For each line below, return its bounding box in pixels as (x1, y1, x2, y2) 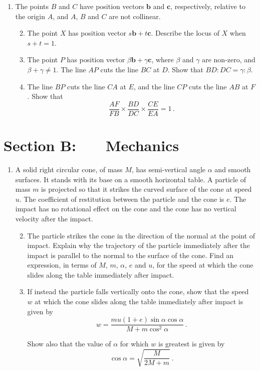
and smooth (214, 164, 251, 174)
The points (15, 1, 49, 11)
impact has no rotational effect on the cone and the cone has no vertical (15, 203, 236, 214)
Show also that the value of (27, 338, 111, 349)
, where (151, 54, 174, 65)
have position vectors (79, 1, 144, 11)
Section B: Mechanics (4, 135, 179, 155)
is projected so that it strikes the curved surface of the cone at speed (41, 184, 252, 194)
